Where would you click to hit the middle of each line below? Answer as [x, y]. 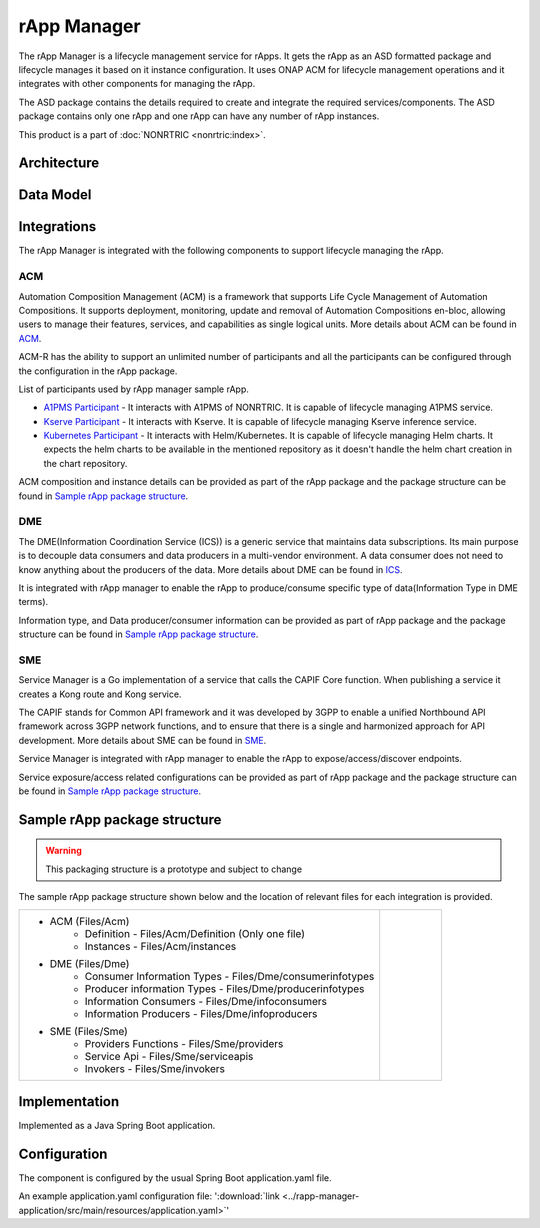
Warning [63, 851]
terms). [33, 602]
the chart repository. [85, 463]
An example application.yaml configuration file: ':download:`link [149, 1196]
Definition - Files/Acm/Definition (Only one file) [194, 933]
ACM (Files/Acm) [89, 921]
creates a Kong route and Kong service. [100, 694]
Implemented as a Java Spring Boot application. [117, 1126]
